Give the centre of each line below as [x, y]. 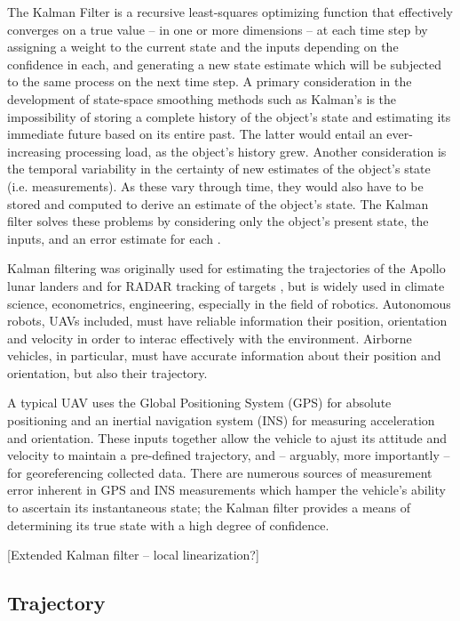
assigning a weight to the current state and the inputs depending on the [203, 47]
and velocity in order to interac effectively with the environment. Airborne [210, 338]
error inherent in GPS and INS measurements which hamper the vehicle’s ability [226, 490]
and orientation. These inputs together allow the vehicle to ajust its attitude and [227, 437]
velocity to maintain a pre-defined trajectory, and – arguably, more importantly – [229, 455]
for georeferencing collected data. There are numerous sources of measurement [220, 472]
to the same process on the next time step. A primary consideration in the [210, 81]
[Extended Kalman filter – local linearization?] [133, 555]
